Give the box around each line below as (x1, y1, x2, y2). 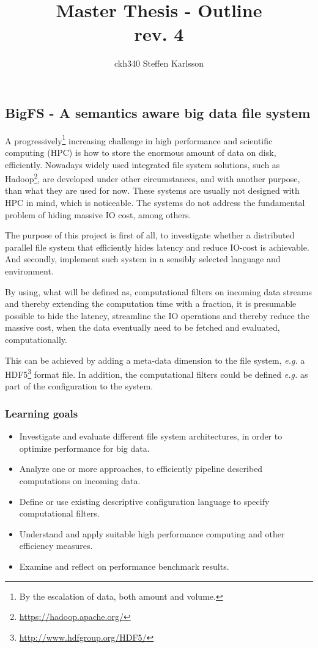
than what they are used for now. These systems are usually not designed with (5, 184, 300, 197)
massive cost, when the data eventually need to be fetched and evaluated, (5, 321, 280, 334)
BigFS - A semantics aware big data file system (5, 103, 311, 122)
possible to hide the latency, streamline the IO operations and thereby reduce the (5, 309, 309, 322)
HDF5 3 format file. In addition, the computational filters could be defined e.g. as (5, 366, 308, 380)
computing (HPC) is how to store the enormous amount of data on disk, (5, 145, 276, 158)
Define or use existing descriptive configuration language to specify (19, 495, 270, 507)
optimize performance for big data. (19, 441, 150, 454)
